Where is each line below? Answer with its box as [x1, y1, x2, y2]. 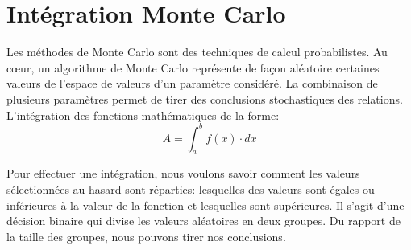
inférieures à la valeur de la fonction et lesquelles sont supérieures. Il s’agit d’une [6, 196, 405, 213]
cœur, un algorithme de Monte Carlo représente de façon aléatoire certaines [6, 59, 380, 76]
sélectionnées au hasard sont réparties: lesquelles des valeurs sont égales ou [6, 180, 375, 197]
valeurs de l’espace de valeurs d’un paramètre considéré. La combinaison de [6, 75, 378, 92]
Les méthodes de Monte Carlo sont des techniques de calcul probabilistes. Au [6, 43, 388, 60]
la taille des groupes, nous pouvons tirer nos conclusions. [6, 227, 286, 244]
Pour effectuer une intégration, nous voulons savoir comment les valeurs [6, 165, 360, 182]
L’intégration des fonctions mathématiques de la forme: [6, 106, 280, 123]
